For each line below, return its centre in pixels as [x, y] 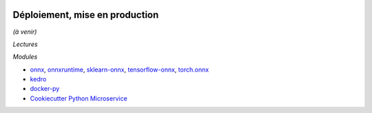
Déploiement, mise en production [86, 15]
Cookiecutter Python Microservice [79, 98]
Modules [25, 57]
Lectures [25, 44]
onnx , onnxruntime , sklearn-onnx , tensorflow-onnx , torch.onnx [120, 70]
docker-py [45, 89]
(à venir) [25, 32]
